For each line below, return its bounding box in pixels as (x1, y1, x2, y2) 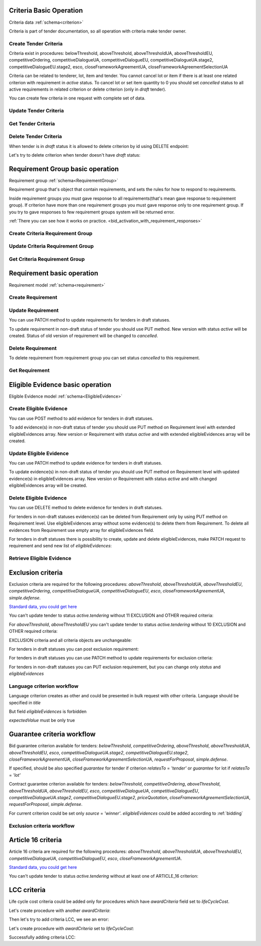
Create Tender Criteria (9, 40, 63, 47)
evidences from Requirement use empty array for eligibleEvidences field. (9, 527, 154, 533)
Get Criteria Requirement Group (9, 256, 85, 262)
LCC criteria (9, 886, 46, 894)
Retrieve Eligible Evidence (9, 555, 72, 562)
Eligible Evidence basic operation (9, 381, 112, 389)
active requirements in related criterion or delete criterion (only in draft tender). (9, 86, 166, 92)
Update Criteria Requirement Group (9, 243, 94, 250)
